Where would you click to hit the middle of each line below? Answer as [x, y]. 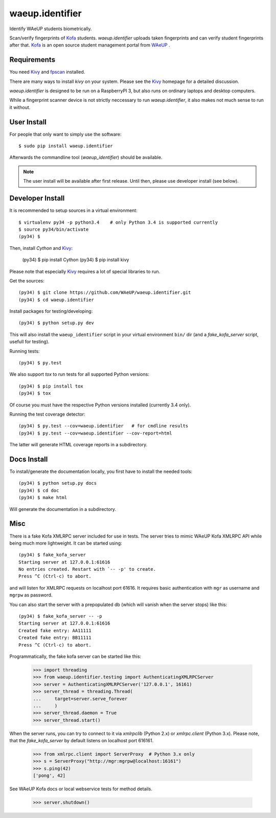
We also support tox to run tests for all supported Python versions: [79, 374]
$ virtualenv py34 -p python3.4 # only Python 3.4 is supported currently [118, 222]
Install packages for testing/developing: [51, 311]
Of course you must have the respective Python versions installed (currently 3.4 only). [100, 405]
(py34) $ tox [35, 393]
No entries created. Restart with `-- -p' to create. [87, 569]
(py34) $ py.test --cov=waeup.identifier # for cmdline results [103, 426]
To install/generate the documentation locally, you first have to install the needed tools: [101, 471]
